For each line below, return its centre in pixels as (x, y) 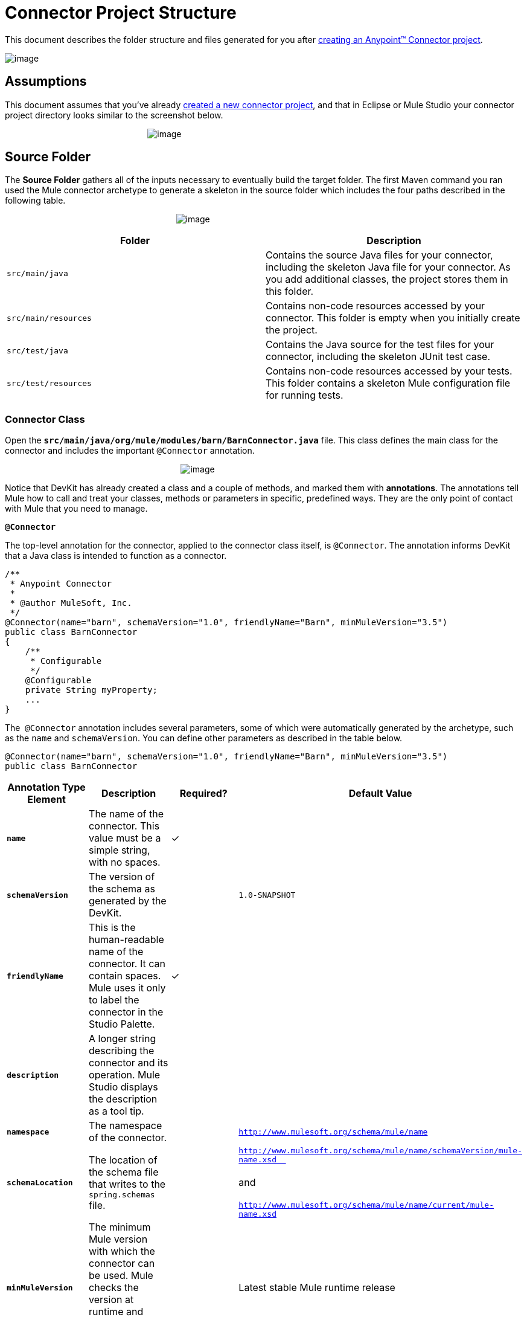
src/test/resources (49, 383)
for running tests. (305, 395)
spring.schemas (122, 1194)
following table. (35, 201)
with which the (122, 1251)
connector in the (126, 1012)
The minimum (120, 1227)
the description (123, 1099)
